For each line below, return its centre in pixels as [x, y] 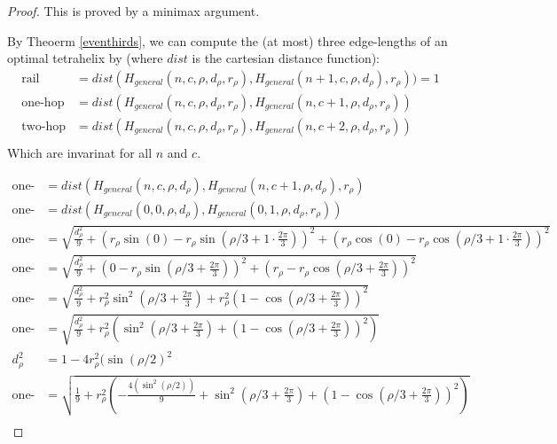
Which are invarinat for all [80, 152]
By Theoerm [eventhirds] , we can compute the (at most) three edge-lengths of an [228, 40]
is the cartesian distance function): [286, 58]
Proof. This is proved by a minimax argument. [133, 11]
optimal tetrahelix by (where [85, 58]
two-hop [43, 126]
